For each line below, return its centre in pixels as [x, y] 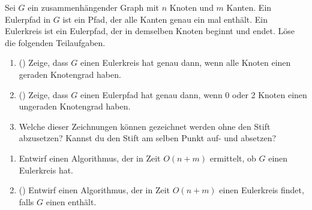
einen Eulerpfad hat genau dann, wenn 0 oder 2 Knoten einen [193, 94]
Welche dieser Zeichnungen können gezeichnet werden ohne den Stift [145, 126]
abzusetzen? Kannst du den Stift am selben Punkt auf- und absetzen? [148, 138]
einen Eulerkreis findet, [262, 190]
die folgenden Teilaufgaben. [55, 42]
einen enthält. [71, 201]
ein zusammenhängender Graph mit [94, 7]
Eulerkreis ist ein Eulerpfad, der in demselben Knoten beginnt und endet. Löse [150, 31]
